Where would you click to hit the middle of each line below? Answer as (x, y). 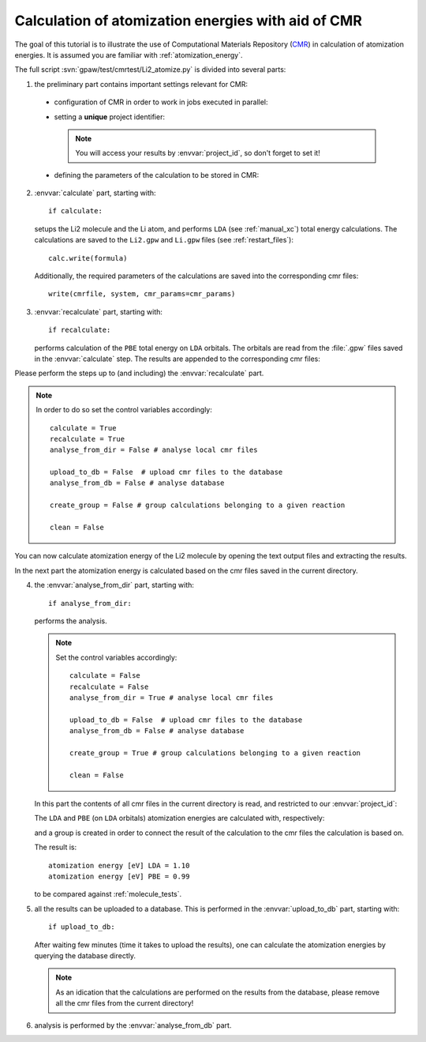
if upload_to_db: (82, 927)
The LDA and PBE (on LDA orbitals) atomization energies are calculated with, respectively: (179, 818)
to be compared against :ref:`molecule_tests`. (108, 894)
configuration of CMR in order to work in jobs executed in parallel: (161, 102)
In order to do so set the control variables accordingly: (124, 410)
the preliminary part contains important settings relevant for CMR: (141, 84)
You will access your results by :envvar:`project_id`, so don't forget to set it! (198, 153)
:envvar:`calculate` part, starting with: (95, 193)
